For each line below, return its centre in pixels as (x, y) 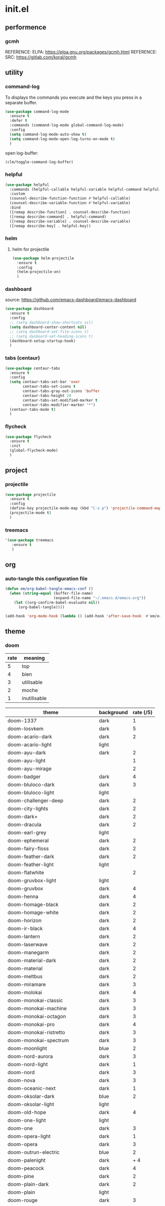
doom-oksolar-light (31, 1104)
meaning (34, 658)
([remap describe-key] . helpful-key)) (50, 226)
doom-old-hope (27, 1113)
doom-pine (21, 1176)
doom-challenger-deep (36, 801)
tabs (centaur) (23, 358)
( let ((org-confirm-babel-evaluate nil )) (57, 603)
